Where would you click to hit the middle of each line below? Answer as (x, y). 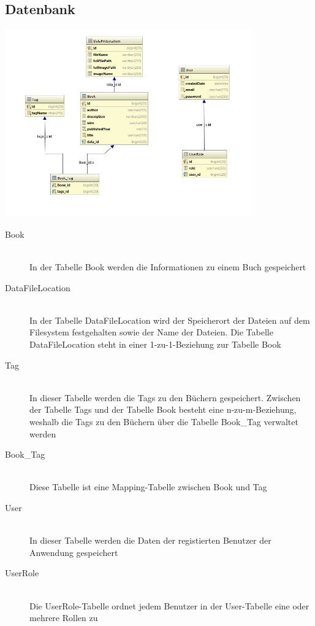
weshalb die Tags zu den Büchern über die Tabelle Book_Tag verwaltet (164, 421)
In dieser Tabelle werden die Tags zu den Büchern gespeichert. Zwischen (165, 397)
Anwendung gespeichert (74, 552)
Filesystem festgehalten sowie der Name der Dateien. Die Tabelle (151, 332)
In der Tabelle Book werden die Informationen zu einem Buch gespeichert (168, 267)
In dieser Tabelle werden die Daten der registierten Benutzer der (150, 540)
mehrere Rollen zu (64, 618)
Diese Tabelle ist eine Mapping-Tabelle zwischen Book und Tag (148, 487)
